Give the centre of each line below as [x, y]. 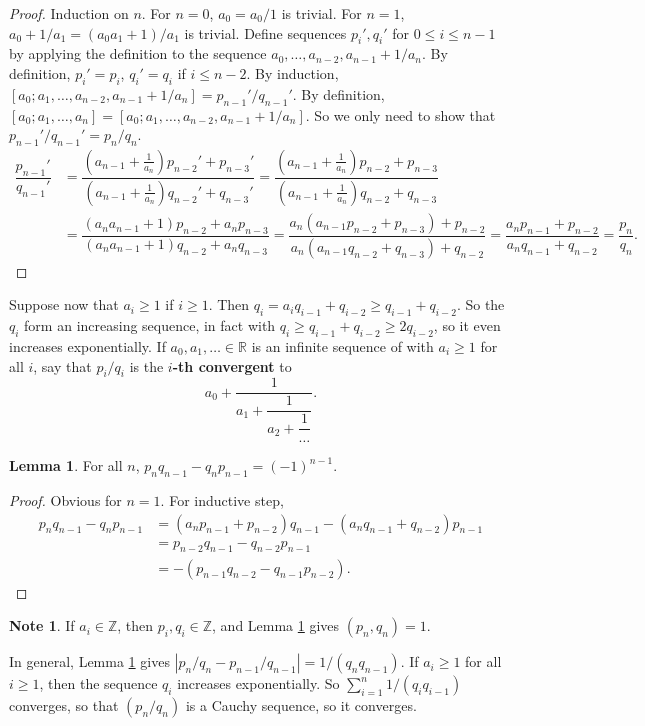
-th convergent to [232, 365]
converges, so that [64, 705]
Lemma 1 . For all [66, 465]
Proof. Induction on [69, 13]
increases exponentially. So [258, 683]
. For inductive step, [222, 500]
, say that [62, 365]
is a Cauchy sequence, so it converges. [301, 705]
